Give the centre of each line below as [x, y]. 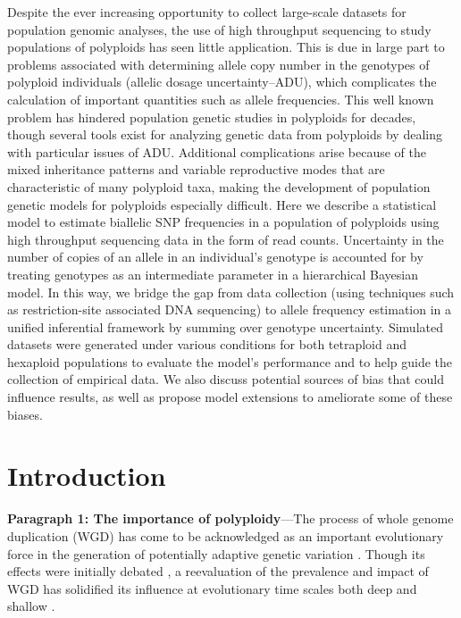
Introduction [87, 476]
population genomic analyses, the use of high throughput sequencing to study [219, 29]
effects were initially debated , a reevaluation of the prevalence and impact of [218, 571]
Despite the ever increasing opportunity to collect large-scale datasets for [207, 12]
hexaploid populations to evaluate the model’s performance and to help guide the [230, 361]
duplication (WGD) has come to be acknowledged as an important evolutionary [226, 535]
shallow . [31, 606]
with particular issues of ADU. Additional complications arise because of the [217, 151]
